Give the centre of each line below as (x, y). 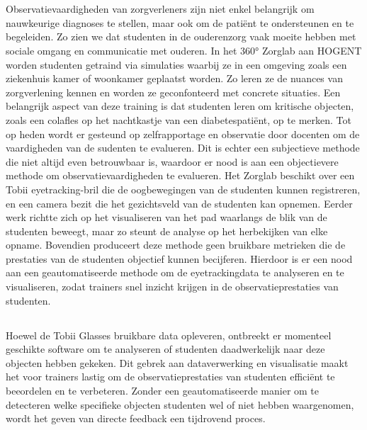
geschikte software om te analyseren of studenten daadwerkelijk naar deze (165, 349)
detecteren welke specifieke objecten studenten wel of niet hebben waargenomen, (180, 404)
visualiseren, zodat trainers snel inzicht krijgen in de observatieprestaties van (172, 287)
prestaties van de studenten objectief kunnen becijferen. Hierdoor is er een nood (179, 258)
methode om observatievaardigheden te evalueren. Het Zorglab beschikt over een (180, 175)
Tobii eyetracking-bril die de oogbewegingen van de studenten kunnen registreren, (183, 189)
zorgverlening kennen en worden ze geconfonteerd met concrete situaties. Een (173, 92)
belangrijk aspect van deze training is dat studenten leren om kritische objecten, (180, 106)
